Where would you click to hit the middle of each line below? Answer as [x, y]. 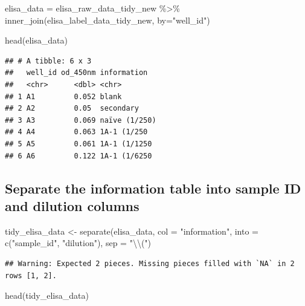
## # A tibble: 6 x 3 [48, 61]
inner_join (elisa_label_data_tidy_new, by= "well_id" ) [108, 20]
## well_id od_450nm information [76, 73]
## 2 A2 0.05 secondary [72, 109]
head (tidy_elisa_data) [47, 295]
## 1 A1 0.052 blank [63, 96]
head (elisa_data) [36, 40]
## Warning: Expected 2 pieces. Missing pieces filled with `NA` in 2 [150, 263]
